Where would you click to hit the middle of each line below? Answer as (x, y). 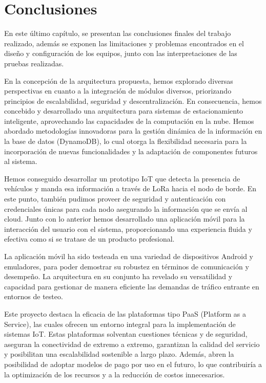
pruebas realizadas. (34, 63)
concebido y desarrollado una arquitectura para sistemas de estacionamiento (124, 111)
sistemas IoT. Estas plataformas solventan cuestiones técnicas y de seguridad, (126, 334)
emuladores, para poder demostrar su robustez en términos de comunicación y (127, 266)
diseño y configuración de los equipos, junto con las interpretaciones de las (121, 53)
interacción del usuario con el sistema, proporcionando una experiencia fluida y (128, 229)
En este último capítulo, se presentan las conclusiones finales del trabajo (118, 33)
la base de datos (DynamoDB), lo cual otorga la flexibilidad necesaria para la (126, 141)
